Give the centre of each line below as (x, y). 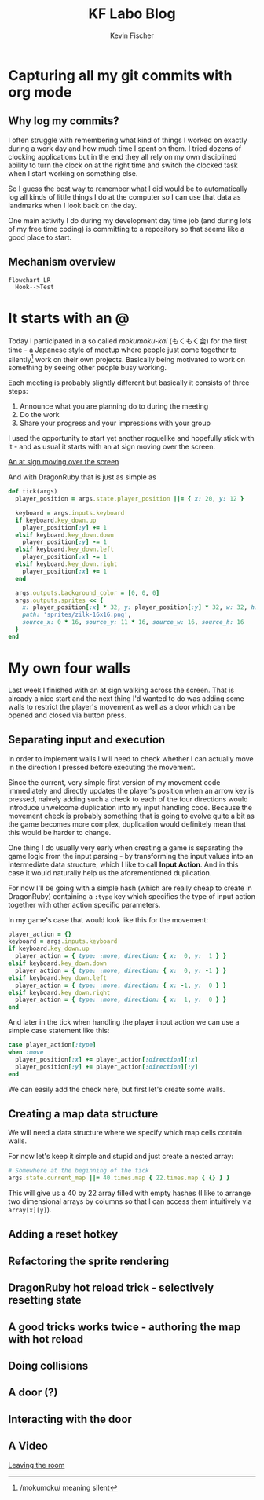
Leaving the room (37, 1465)
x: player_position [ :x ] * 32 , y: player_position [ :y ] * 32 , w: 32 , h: (140, 607)
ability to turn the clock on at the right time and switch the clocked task (123, 165)
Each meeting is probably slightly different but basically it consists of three (129, 383)
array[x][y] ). (30, 1210)
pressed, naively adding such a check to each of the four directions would (128, 799)
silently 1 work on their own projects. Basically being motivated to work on (127, 358)
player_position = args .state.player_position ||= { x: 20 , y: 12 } (130, 499)
